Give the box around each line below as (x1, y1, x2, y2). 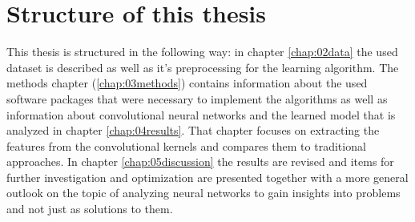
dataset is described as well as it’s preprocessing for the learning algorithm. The (6, 59, 399, 75)
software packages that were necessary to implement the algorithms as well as (6, 90, 388, 107)
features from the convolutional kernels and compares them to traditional (6, 137, 366, 154)
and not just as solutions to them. (6, 200, 173, 217)
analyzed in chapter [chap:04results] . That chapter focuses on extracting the (6, 122, 380, 139)
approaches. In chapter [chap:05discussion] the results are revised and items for (6, 153, 394, 170)
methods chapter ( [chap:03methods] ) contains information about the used (6, 75, 368, 91)
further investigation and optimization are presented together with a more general (6, 168, 409, 185)
